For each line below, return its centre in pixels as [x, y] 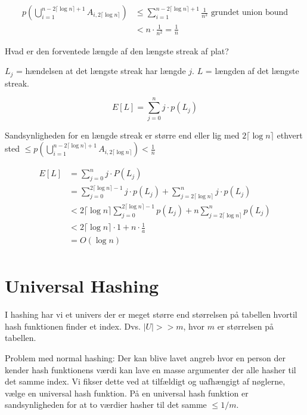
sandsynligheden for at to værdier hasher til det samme [106, 405]
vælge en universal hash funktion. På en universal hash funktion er [127, 393]
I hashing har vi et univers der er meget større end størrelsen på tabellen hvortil [151, 314]
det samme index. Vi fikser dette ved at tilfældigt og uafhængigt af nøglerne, [145, 381]
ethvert [290, 135]
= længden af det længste [252, 71]
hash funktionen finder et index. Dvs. [73, 326]
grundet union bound [249, 13]
